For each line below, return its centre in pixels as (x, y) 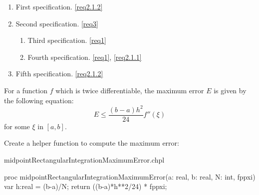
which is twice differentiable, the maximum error (130, 90)
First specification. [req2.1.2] (59, 6)
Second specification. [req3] (57, 23)
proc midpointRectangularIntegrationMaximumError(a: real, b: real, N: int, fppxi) (130, 176)
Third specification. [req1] (67, 40)
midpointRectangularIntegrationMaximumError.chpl (84, 159)
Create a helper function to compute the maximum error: (92, 143)
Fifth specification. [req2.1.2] (59, 74)
